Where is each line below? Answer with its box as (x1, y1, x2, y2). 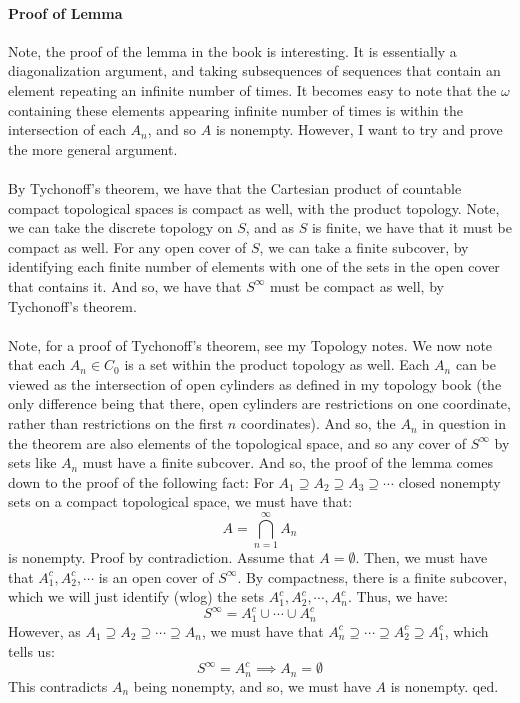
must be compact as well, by (269, 275, 444, 296)
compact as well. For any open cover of (8, 236, 247, 257)
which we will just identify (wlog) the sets (8, 586, 265, 607)
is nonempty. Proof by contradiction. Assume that (8, 547, 315, 568)
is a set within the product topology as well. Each (124, 354, 430, 375)
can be (455, 354, 496, 375)
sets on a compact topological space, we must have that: (8, 491, 353, 512)
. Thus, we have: (347, 586, 448, 607)
